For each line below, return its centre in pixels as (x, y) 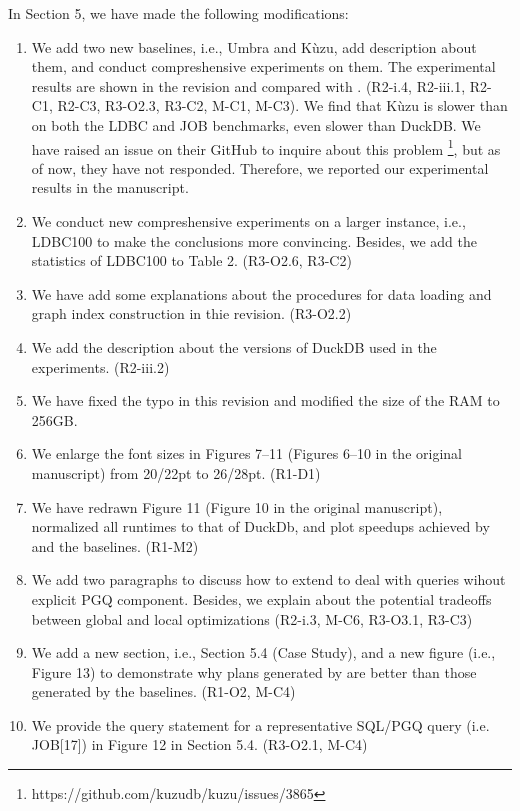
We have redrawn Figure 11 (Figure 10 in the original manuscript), (237, 506)
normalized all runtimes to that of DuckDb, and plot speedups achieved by (260, 526)
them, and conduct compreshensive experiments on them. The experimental (263, 66)
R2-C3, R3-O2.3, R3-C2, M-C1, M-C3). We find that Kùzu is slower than (282, 105)
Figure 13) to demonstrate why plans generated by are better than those (254, 671)
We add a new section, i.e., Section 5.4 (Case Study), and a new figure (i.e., (263, 652)
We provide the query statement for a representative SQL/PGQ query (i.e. (260, 724)
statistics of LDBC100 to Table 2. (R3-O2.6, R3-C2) (191, 260)
